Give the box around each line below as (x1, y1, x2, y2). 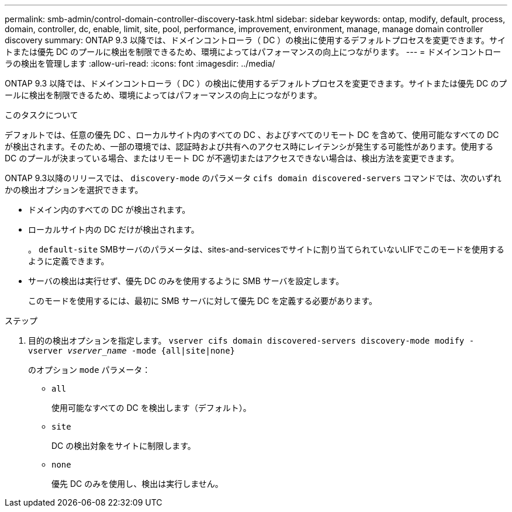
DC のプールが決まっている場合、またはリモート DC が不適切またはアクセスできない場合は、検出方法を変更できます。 (5, 153, 459, 163)
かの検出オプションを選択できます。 (5, 185, 143, 195)
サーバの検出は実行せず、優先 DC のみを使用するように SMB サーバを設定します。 (28, 276, 344, 286)
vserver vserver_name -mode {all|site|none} (28, 346, 236, 355)
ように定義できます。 (28, 256, 109, 266)
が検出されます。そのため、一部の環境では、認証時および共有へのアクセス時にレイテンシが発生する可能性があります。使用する (5, 141, 494, 151)
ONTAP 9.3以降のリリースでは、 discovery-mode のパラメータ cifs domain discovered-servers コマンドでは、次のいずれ (5, 173, 501, 183)
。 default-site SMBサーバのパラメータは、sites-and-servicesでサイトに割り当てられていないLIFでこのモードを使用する (28, 244, 504, 254)
